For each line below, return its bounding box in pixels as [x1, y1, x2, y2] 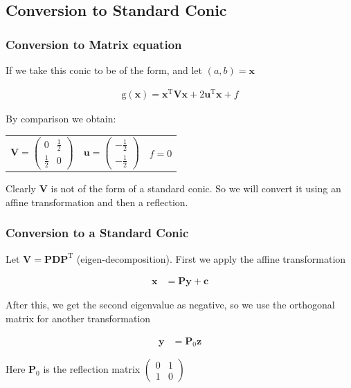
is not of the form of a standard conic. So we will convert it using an [51, 181, 341, 196]
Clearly [6, 181, 36, 196]
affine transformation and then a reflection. [6, 194, 188, 209]
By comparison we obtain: [6, 111, 116, 125]
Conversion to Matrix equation [6, 35, 182, 53]
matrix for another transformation [6, 311, 151, 325]
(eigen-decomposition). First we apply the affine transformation [76, 251, 346, 266]
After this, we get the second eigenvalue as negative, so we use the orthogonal [6, 297, 335, 312]
